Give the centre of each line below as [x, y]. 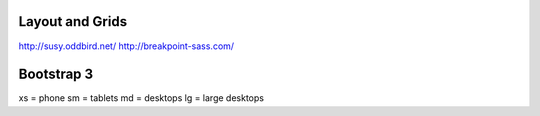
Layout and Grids [73, 21]
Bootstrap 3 [56, 74]
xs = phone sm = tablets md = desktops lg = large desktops [141, 98]
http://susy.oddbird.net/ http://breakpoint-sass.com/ [126, 46]
